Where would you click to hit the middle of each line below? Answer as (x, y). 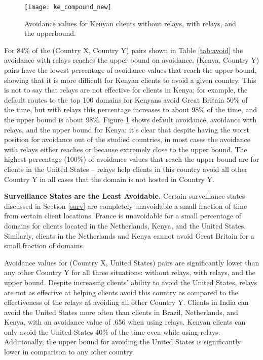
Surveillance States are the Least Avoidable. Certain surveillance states (125, 196)
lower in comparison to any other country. (69, 352)
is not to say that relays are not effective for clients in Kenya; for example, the (126, 90)
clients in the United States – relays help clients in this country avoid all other (126, 169)
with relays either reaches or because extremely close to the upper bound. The (126, 149)
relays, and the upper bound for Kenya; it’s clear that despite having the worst (127, 129)
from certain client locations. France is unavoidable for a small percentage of (123, 216)
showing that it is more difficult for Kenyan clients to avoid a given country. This (130, 80)
